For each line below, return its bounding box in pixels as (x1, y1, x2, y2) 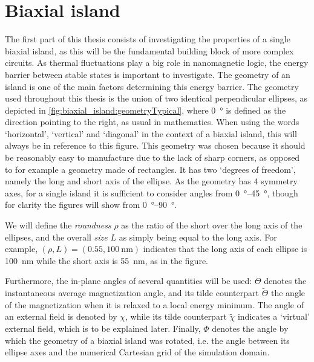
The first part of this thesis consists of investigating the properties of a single (5, 33, 290, 45)
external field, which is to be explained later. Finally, (5, 322, 201, 334)
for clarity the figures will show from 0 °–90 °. (5, 198, 177, 211)
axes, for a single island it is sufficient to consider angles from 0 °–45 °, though (5, 186, 298, 199)
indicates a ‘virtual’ (237, 310, 310, 323)
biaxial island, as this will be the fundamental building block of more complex (5, 44, 294, 57)
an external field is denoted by (5, 310, 117, 323)
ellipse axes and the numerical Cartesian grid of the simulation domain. (5, 346, 270, 358)
